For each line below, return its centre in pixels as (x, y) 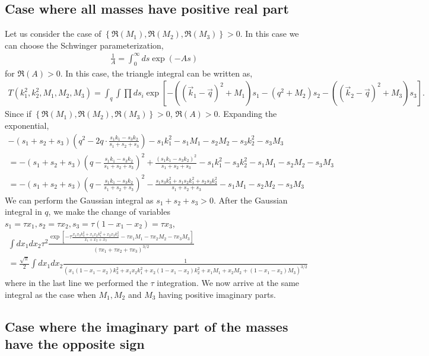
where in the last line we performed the (76, 283)
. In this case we (269, 34)
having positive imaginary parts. (217, 294)
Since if (18, 114)
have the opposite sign (75, 344)
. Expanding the (247, 114)
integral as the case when (50, 294)
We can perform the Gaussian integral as (79, 200)
